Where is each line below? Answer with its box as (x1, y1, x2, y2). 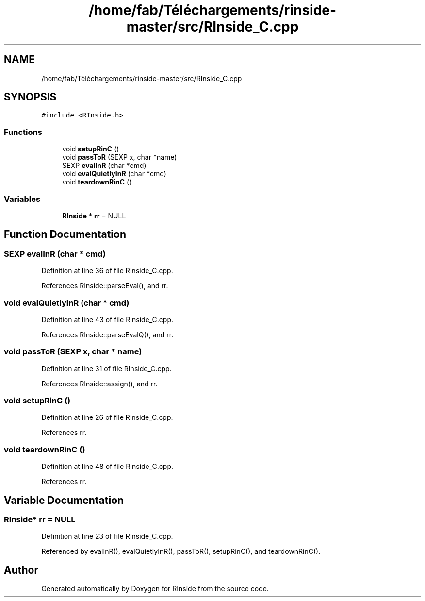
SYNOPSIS (4, 91, 57, 103)
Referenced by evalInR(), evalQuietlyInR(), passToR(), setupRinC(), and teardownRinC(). (41, 547, 321, 556)
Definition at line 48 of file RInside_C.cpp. (41, 462, 174, 471)
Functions (4, 127, 42, 137)
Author (4, 564, 38, 576)
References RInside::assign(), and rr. (41, 379, 158, 388)
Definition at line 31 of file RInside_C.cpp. (41, 364, 172, 373)
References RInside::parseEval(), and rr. (41, 282, 168, 290)
